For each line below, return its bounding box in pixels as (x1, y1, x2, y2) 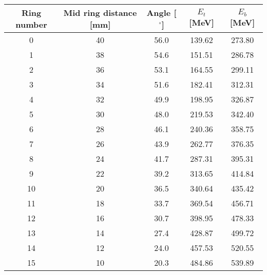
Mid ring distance (63, 7, 137, 18)
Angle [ (146, 7, 177, 18)
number (15, 18, 47, 30)
